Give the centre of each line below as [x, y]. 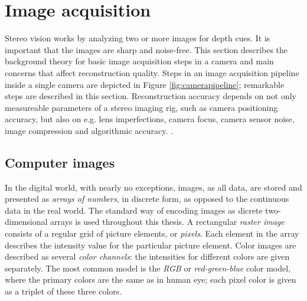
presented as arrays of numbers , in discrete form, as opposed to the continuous [147, 199]
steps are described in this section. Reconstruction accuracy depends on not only [151, 96]
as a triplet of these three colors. [63, 291]
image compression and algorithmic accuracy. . [89, 130]
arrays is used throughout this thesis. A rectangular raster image [167, 222]
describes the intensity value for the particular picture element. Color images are [151, 245]
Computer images [60, 162]
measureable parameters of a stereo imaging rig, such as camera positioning [141, 107]
